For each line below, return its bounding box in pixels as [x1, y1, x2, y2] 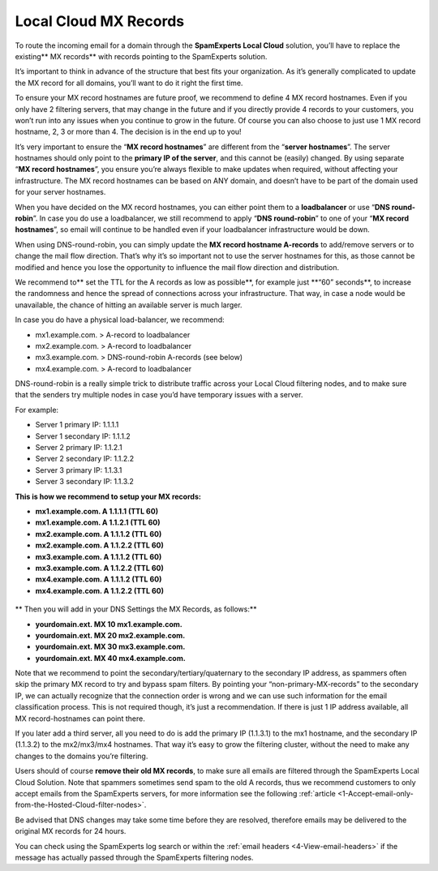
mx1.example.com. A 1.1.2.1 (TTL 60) [35, 517, 161, 527]
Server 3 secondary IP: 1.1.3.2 [35, 477, 134, 487]
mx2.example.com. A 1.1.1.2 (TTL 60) [35, 529, 162, 538]
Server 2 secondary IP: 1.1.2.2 [35, 454, 135, 464]
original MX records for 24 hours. [15, 826, 127, 836]
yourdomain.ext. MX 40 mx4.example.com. [35, 653, 186, 663]
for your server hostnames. [15, 187, 106, 197]
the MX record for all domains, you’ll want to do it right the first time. [15, 78, 243, 88]
